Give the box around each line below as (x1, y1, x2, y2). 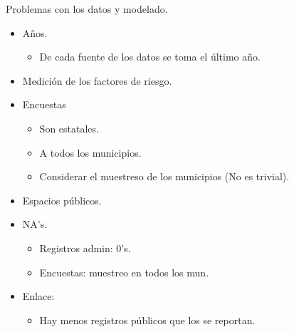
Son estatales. (39, 120, 99, 135)
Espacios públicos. (22, 192, 102, 207)
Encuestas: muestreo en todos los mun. (39, 264, 209, 279)
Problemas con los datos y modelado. (6, 1, 168, 16)
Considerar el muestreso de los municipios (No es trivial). (39, 169, 290, 184)
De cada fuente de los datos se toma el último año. (39, 49, 261, 64)
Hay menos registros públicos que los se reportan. (39, 312, 256, 327)
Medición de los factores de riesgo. (22, 73, 172, 88)
